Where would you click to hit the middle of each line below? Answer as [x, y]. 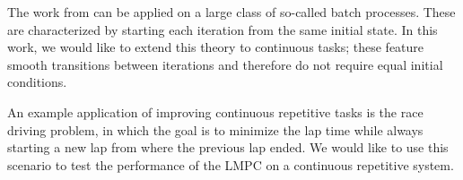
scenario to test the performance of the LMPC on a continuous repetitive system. [231, 164]
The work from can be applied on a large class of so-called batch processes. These [231, 12]
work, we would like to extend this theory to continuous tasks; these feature [216, 47]
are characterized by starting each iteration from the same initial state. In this [223, 29]
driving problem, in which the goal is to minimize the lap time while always [215, 129]
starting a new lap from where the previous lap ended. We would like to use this [228, 147]
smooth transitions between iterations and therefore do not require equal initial [225, 64]
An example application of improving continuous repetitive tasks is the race [215, 111]
